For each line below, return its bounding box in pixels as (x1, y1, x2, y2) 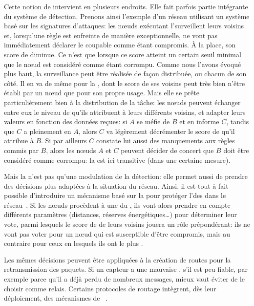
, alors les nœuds (46, 145, 96, 155)
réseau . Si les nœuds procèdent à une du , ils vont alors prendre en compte (4, 199, 231, 210)
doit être (223, 145, 249, 155)
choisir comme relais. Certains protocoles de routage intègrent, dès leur (4, 283, 216, 293)
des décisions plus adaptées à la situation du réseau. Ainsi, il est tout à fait (4, 180, 229, 191)
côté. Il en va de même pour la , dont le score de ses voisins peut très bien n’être (4, 78, 245, 88)
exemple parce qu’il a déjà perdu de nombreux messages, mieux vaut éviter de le (4, 274, 245, 284)
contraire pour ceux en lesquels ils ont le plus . (4, 238, 143, 248)
